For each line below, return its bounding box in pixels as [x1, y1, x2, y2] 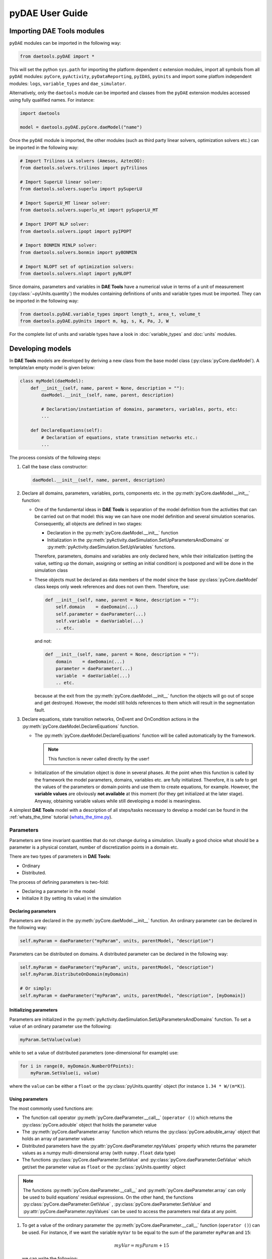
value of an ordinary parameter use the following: [9, 1023, 112, 1029]
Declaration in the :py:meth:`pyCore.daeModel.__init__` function [47, 530, 179, 536]
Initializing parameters [9, 1007, 58, 1013]
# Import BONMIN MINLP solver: [20, 242, 98, 248]
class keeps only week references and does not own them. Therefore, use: [34, 583, 190, 589]
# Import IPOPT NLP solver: [20, 222, 89, 227]
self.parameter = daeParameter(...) [55, 611, 146, 617]
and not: [34, 638, 52, 644]
